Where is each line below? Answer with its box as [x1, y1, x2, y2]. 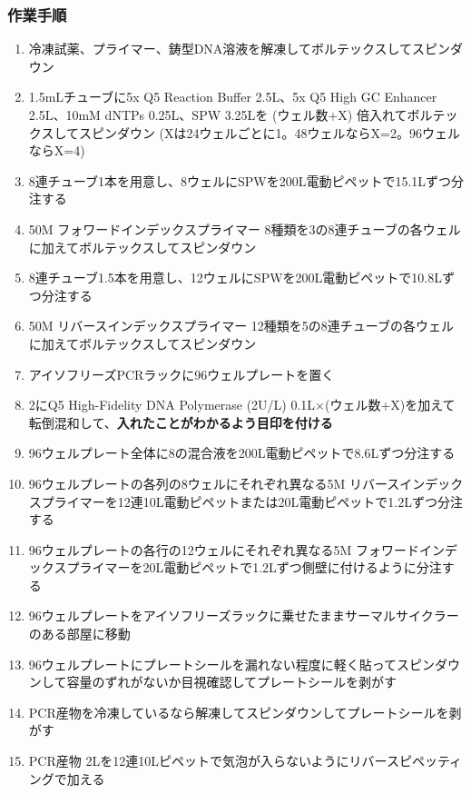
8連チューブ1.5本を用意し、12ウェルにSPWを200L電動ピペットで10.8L [28, 268, 442, 287]
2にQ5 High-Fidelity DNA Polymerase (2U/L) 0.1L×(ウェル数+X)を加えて [28, 395, 456, 414]
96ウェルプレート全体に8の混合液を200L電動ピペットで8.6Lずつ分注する [28, 443, 456, 462]
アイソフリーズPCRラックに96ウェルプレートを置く [28, 364, 335, 383]
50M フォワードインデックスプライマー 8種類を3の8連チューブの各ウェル [28, 219, 461, 238]
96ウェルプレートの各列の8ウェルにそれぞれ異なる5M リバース [28, 473, 400, 492]
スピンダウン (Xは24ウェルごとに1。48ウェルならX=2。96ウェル [78, 123, 460, 142]
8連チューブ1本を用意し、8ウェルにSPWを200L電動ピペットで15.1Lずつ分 [28, 171, 465, 190]
